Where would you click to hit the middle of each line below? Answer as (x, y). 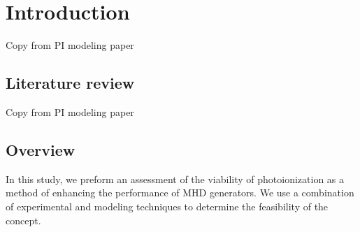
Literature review (70, 83)
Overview (41, 149)
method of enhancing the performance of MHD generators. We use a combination (180, 193)
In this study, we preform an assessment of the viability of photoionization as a (175, 179)
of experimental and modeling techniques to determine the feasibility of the (167, 206)
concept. (23, 220)
